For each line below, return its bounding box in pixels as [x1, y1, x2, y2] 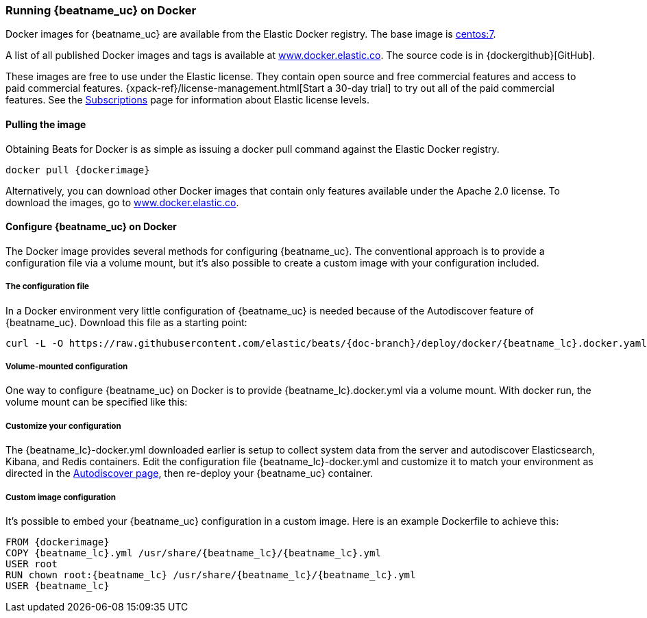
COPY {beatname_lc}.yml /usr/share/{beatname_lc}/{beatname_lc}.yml [5, 547, 381, 558]
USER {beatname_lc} [5, 580, 110, 591]
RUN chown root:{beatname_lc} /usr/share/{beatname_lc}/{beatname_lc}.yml [5, 569, 416, 580]
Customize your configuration [5, 421, 121, 431]
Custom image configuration [5, 492, 117, 502]
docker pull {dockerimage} [5, 164, 150, 175]
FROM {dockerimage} [5, 536, 110, 547]
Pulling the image [5, 118, 86, 130]
